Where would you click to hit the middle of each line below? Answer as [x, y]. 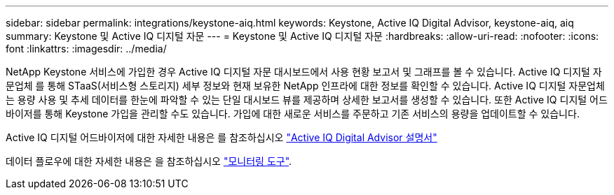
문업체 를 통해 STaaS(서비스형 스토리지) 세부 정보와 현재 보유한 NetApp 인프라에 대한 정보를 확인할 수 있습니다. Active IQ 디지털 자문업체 [305, 86]
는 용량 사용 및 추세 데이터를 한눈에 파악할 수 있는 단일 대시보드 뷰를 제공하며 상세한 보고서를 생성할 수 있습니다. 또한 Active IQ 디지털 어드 [307, 100]
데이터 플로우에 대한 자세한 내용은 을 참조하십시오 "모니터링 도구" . [149, 161]
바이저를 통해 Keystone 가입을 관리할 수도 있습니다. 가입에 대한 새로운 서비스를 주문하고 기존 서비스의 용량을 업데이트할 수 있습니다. [293, 114]
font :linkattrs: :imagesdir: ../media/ [86, 49]
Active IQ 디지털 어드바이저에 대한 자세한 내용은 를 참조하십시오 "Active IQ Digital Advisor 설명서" [221, 137]
